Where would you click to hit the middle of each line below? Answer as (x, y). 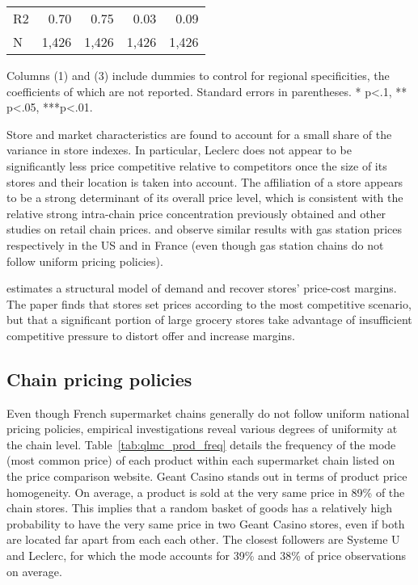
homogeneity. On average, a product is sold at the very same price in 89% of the (206, 492)
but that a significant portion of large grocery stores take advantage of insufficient (209, 320)
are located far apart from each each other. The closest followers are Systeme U (203, 539)
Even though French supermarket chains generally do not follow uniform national (208, 412)
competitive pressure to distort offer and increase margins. (151, 335)
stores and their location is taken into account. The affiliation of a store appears (205, 181)
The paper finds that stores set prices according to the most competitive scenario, (209, 303)
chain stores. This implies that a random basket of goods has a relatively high (200, 508)
